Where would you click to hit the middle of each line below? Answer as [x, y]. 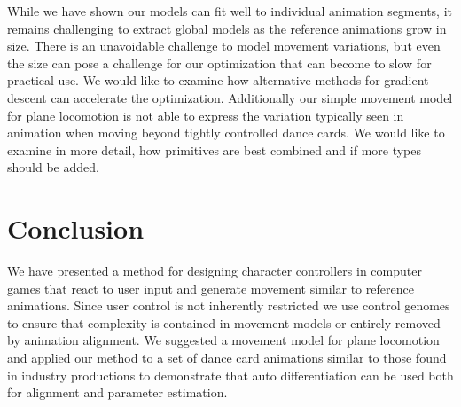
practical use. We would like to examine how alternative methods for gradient [218, 80]
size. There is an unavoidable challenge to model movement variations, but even [224, 46]
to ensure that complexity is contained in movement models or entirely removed [224, 322]
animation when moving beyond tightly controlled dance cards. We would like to [226, 133]
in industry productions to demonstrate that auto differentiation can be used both [230, 375]
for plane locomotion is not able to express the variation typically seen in [206, 115]
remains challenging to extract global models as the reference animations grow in [227, 28]
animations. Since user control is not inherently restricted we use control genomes [229, 305]
